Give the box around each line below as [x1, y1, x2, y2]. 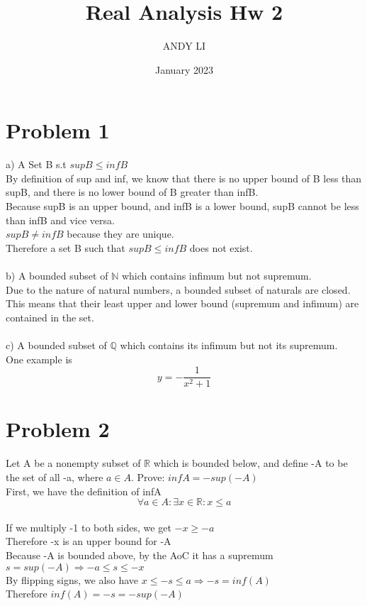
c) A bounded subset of [6, 337, 107, 352]
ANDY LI [162, 38, 206, 53]
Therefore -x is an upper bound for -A [6, 534, 171, 549]
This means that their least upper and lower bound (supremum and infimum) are [6, 296, 359, 311]
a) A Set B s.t [6, 157, 67, 172]
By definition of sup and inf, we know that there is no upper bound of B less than [6, 170, 362, 185]
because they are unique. [67, 226, 174, 241]
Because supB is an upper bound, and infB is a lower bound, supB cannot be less [6, 199, 359, 214]
